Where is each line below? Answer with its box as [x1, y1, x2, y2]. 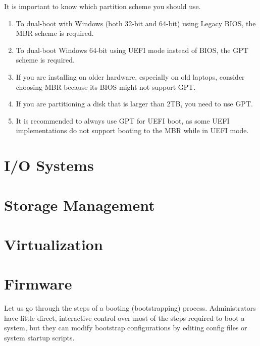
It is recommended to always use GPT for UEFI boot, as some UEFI [16, 115, 230, 126]
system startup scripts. [4, 332, 75, 342]
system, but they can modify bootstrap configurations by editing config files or [4, 322, 247, 333]
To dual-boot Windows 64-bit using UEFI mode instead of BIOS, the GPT [16, 44, 248, 55]
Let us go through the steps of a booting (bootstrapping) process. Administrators [4, 303, 256, 313]
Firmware [4, 273, 72, 294]
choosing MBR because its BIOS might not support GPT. [16, 81, 196, 92]
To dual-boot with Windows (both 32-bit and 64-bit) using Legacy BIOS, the [16, 18, 256, 28]
